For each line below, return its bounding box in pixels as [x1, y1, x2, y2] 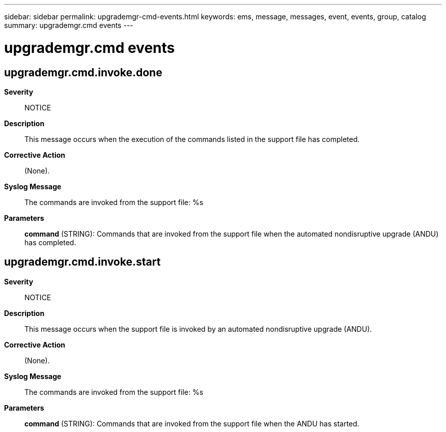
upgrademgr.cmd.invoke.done [4, 66, 162, 79]
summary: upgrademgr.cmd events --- [4, 21, 133, 30]
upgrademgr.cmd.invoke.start [4, 255, 161, 269]
